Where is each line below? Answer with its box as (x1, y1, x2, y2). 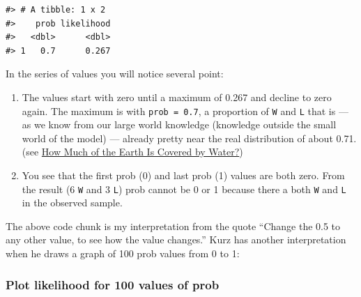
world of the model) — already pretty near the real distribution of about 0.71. (22, 130, 357, 145)
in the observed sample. (22, 195, 123, 210)
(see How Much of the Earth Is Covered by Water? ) (22, 144, 243, 159)
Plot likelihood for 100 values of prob (6, 275, 220, 293)
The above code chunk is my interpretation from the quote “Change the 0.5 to (6, 218, 341, 233)
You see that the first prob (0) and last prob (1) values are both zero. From (22, 168, 345, 182)
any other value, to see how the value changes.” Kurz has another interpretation (6, 232, 346, 247)
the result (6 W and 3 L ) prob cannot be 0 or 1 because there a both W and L (22, 181, 346, 196)
